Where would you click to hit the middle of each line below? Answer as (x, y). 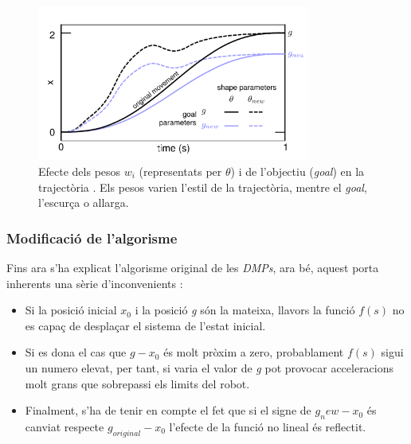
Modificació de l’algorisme (92, 238)
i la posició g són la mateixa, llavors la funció (245, 310)
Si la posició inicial (71, 310)
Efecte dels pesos (80, 171)
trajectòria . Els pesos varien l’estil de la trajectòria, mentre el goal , (203, 187)
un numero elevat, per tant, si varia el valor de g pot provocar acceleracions (209, 367)
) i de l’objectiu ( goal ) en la (297, 171)
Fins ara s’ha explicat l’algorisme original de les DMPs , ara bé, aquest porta (193, 267)
